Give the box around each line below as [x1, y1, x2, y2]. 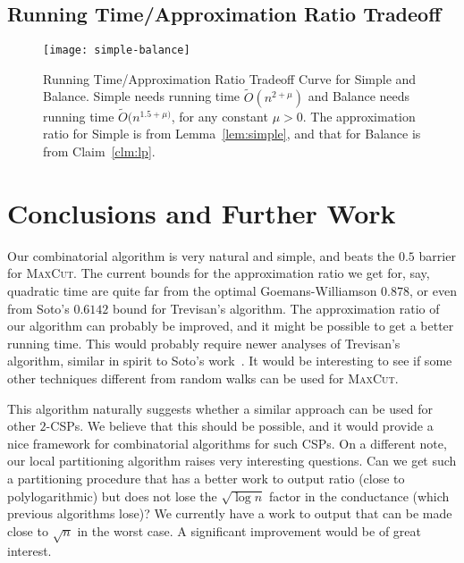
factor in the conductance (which [268, 486, 450, 505]
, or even [409, 281, 457, 299]
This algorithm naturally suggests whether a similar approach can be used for [7, 399, 433, 417]
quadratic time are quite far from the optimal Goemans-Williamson [7, 281, 377, 299]
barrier [418, 246, 456, 265]
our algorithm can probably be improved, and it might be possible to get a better [7, 316, 454, 335]
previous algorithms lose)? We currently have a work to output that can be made [7, 504, 452, 523]
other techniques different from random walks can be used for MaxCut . [7, 368, 399, 387]
